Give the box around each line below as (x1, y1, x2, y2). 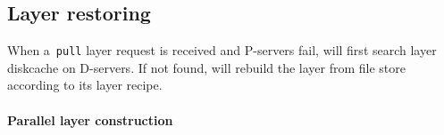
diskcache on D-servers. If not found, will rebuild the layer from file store (7, 58, 406, 76)
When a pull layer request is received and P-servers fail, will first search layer (7, 41, 437, 60)
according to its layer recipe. (7, 75, 163, 94)
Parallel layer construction (7, 110, 173, 129)
